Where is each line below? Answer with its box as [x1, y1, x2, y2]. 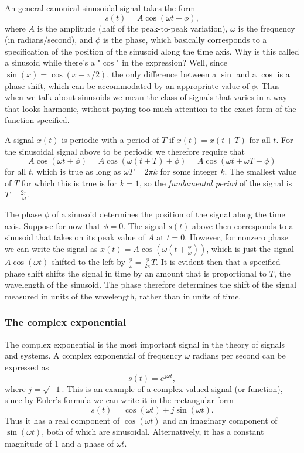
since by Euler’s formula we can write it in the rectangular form [5, 394, 234, 406]
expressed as [5, 360, 49, 373]
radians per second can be [192, 349, 286, 362]
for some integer [160, 165, 218, 178]
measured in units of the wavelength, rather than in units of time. [5, 289, 241, 302]
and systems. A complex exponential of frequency [5, 349, 182, 362]
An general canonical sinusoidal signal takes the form [5, 2, 196, 13]
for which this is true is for [21, 176, 118, 189]
